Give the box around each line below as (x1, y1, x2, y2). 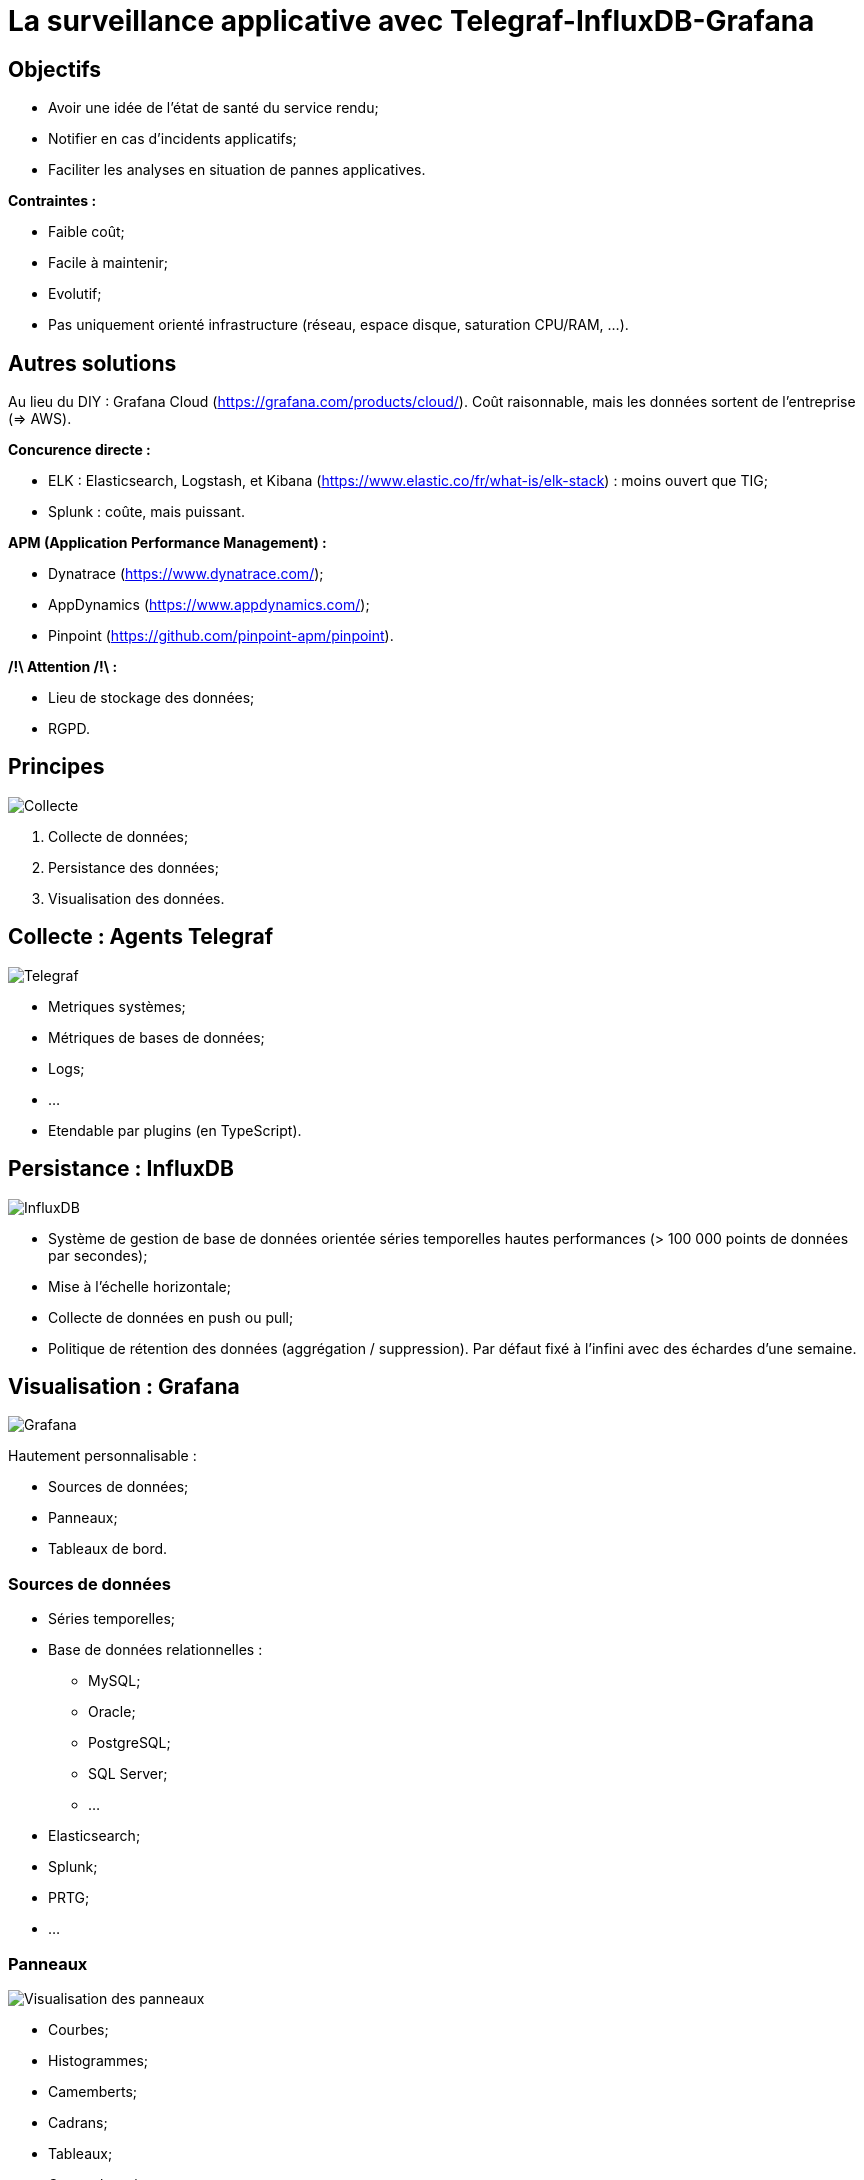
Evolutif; (48, 285, 102, 303)
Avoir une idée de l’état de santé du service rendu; (48, 99, 379, 117)
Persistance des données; (48, 858, 219, 876)
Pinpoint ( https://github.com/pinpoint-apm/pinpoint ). (48, 627, 394, 645)
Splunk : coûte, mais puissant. (48, 503, 245, 521)
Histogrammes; (48, 2051, 149, 2069)
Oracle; (88, 1703, 136, 1721)
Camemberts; (48, 2082, 138, 2100)
